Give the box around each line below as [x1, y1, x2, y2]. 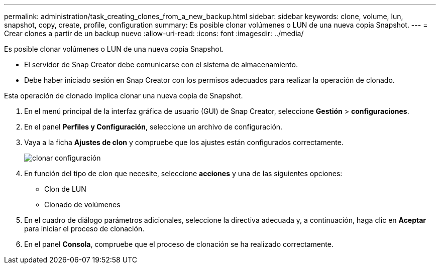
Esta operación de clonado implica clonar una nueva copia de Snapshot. [4, 91, 243, 100]
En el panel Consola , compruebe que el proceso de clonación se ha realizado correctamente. [24, 240, 334, 248]
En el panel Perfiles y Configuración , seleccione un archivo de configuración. [24, 122, 283, 131]
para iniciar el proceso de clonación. [24, 224, 145, 233]
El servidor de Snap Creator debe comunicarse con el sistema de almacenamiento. [24, 60, 298, 69]
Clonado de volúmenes [44, 200, 121, 209]
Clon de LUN [44, 185, 86, 193]
